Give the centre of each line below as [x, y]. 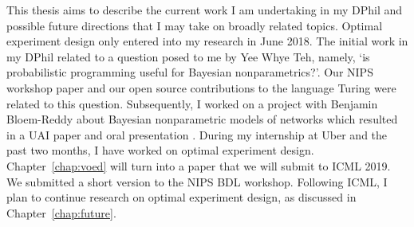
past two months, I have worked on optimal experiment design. [160, 150]
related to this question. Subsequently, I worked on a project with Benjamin [192, 103]
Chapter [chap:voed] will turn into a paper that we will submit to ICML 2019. [199, 165]
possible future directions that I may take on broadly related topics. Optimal [195, 25]
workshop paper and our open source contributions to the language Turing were [201, 87]
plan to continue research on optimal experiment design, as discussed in [181, 197]
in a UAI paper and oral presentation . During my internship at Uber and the [197, 134]
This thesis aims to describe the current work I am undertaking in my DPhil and [205, 10]
